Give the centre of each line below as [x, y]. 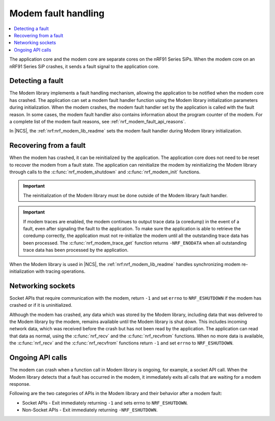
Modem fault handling [57, 13]
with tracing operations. [60, 271]
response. [20, 384]
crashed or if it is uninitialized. [41, 305]
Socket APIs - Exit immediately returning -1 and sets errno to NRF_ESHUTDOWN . [105, 403]
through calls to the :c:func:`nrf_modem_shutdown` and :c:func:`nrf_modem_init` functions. [105, 172]
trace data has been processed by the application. [76, 250]
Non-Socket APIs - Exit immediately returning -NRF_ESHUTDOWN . [90, 410]
